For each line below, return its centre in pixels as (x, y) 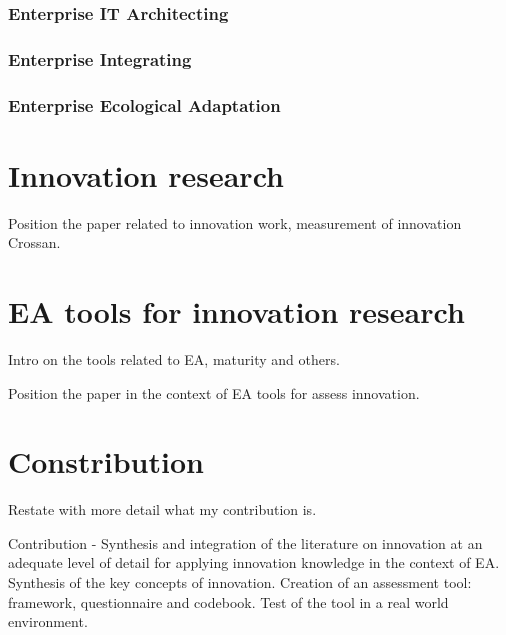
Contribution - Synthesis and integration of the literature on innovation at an (245, 542)
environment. (48, 621)
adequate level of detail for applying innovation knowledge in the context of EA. (254, 562)
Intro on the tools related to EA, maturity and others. (174, 358)
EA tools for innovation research (236, 311)
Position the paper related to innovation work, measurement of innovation (235, 222)
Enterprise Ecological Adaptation (144, 104)
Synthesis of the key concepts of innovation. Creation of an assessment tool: (240, 582)
